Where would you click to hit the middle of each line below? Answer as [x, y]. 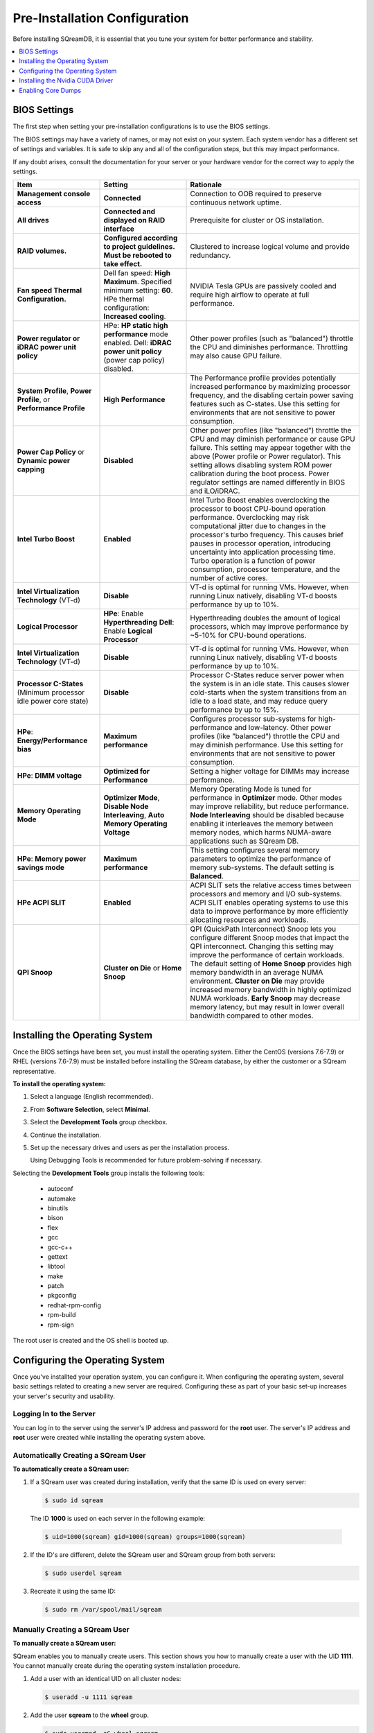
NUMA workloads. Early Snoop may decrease [265, 998]
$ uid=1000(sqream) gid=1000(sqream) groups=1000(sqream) [145, 1536]
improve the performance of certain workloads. [267, 955]
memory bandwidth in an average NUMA [257, 973]
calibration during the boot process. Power [260, 473]
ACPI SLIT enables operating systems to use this [269, 903]
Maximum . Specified [138, 282]
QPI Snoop [35, 973]
